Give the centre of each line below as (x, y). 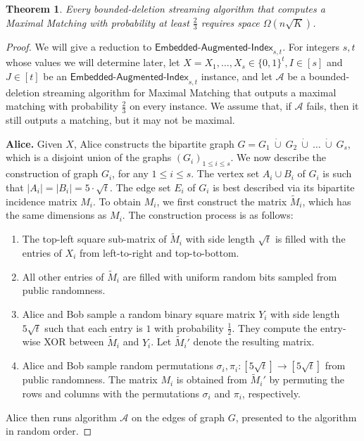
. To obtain (117, 201)
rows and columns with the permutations (111, 393)
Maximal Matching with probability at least (98, 22)
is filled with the (310, 239)
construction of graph (52, 173)
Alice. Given (34, 143)
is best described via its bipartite (284, 187)
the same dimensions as (56, 215)
